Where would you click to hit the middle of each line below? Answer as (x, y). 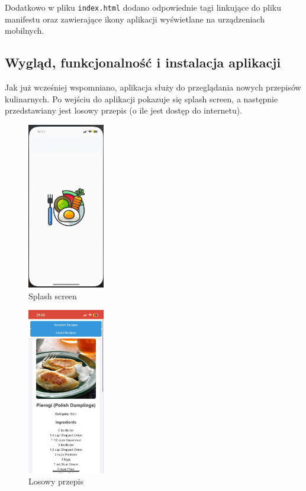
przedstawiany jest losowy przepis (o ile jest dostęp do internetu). (124, 110)
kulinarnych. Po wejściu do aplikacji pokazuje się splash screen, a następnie (141, 98)
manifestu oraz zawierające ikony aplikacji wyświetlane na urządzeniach (135, 19)
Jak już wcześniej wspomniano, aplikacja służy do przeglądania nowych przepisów (153, 87)
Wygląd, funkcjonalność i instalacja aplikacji (143, 62)
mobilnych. (25, 30)
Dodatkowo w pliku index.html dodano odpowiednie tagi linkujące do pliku (143, 7)
